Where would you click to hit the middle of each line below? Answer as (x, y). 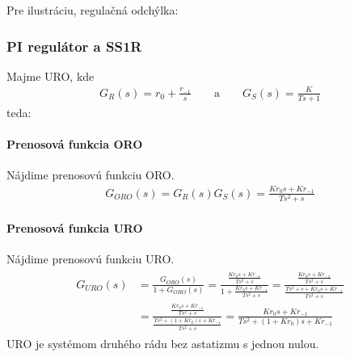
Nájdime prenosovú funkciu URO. (91, 259)
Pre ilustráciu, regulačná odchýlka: (93, 10)
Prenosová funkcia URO (75, 228)
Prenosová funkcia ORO (75, 143)
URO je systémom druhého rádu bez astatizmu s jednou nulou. (163, 343)
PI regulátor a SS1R (74, 46)
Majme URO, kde (51, 76)
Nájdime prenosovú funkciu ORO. (91, 175)
